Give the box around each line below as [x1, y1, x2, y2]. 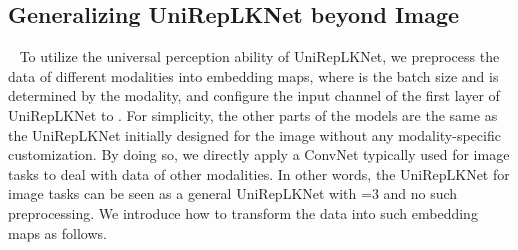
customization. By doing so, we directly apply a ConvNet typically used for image [8, 144, 510, 165]
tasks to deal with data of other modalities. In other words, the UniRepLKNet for [8, 163, 510, 184]
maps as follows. [8, 222, 107, 243]
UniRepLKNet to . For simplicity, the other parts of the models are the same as [8, 104, 498, 125]
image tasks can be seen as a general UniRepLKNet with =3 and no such [8, 183, 458, 204]
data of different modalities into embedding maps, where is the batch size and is [8, 65, 499, 86]
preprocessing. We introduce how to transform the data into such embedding [8, 202, 478, 223]
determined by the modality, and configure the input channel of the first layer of [8, 85, 500, 106]
